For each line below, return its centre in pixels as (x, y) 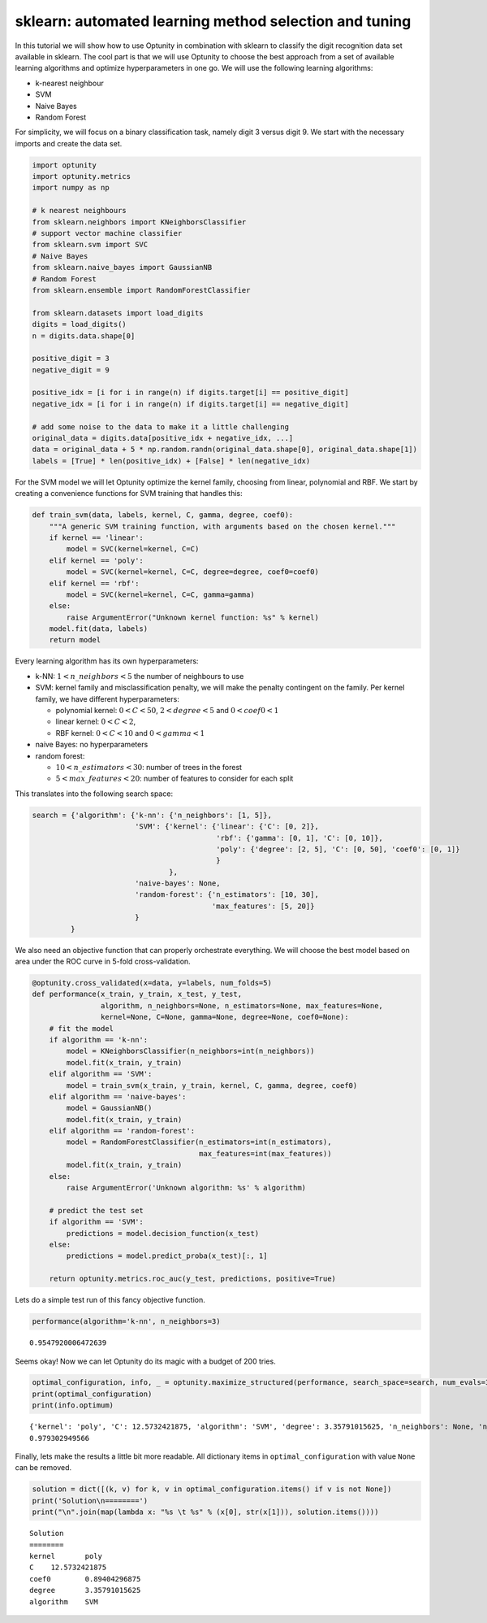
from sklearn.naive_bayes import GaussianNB (122, 268)
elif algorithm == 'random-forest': (122, 1131)
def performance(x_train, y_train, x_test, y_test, (137, 994)
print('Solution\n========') (90, 1501)
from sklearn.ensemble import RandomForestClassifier (141, 290)
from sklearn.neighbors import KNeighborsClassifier (139, 222)
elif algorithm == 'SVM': (101, 1074)
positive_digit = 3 (71, 359)
